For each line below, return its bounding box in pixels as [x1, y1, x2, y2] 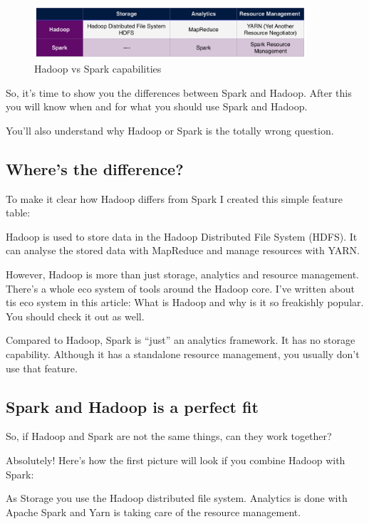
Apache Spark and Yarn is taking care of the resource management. [6, 504, 301, 519]
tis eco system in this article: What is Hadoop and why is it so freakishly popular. [6, 295, 364, 310]
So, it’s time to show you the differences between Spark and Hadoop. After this [6, 85, 352, 100]
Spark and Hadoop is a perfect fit [6, 395, 259, 417]
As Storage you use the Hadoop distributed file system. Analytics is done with [6, 491, 348, 505]
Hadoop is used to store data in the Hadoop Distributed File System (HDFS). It [6, 229, 358, 243]
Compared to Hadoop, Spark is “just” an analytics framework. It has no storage [6, 332, 355, 347]
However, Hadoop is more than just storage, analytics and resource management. [6, 267, 359, 282]
